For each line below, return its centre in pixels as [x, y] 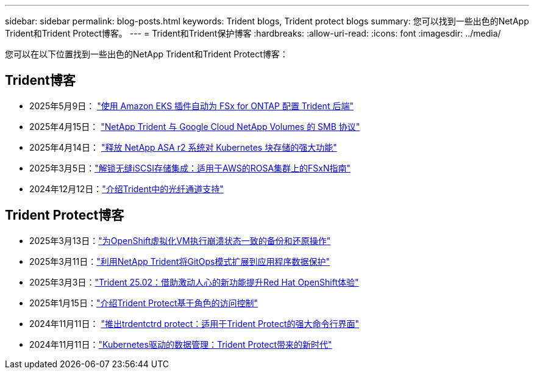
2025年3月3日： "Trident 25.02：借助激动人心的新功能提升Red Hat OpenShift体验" [194, 282]
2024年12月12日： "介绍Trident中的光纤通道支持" [126, 189]
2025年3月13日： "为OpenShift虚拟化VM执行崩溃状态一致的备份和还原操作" [180, 240]
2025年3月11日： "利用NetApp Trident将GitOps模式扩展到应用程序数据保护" [180, 261]
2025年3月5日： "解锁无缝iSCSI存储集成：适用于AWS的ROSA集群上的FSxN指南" [190, 168]
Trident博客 [40, 81]
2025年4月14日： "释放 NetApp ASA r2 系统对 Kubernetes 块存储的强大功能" [183, 147]
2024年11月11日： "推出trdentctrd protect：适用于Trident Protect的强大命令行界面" [194, 323]
